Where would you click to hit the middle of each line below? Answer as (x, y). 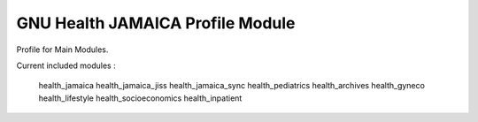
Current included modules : (66, 65)
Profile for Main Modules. (62, 50)
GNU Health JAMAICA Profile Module (156, 23)
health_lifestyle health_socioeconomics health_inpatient (140, 98)
